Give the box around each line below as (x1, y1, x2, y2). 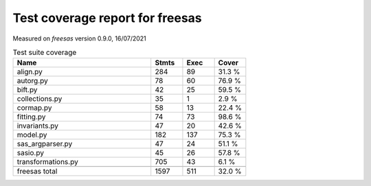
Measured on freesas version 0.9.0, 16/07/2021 (12, 34, 147, 43)
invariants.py (16, 121, 58, 130)
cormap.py (16, 103, 52, 113)
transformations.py (16, 157, 78, 167)
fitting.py (16, 112, 46, 121)
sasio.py (16, 148, 45, 158)
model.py (16, 130, 47, 140)
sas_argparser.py (16, 139, 73, 149)
